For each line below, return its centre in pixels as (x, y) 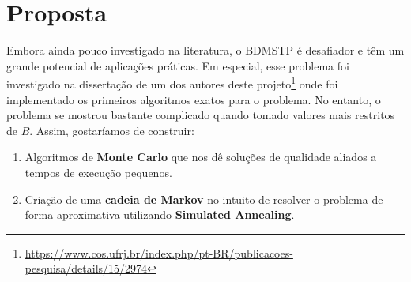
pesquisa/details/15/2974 (86, 268)
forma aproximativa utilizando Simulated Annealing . (160, 214)
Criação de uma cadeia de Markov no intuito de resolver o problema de (204, 199)
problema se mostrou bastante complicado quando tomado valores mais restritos (201, 115)
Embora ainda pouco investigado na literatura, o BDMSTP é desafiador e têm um (205, 50)
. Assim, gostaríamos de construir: (112, 130)
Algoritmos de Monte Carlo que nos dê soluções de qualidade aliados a (201, 157)
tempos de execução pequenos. (98, 172)
